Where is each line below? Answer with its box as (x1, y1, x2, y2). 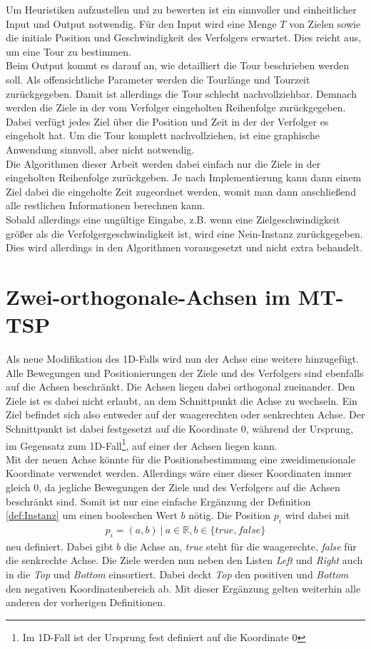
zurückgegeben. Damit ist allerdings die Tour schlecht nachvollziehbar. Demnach (6, 86, 357, 101)
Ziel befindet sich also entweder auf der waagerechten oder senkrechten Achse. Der (6, 407, 365, 422)
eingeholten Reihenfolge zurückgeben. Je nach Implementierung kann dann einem (6, 170, 362, 185)
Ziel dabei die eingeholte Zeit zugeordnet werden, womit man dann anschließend (6, 183, 356, 198)
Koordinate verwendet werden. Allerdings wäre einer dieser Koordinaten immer (6, 466, 352, 481)
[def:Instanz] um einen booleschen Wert (6, 508, 178, 523)
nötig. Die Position (188, 508, 271, 523)
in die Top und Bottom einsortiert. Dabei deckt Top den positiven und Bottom (6, 567, 349, 581)
